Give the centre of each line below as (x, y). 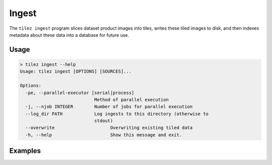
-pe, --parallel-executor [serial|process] (80, 93)
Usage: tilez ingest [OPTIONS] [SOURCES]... (76, 71)
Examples (25, 151)
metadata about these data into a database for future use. (69, 35)
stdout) (104, 121)
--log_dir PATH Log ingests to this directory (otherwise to (117, 114)
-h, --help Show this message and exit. (104, 135)
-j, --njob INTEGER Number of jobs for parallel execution (109, 107)
